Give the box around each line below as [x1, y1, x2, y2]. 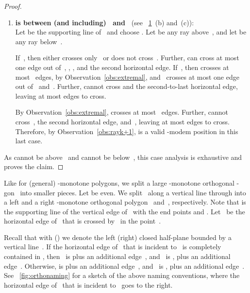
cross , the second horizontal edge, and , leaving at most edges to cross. [15, 116, 230, 126]
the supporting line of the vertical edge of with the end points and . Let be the [4, 206, 245, 216]
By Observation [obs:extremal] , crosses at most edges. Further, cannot [15, 107, 229, 117]
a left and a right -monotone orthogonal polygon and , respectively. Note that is [4, 197, 246, 207]
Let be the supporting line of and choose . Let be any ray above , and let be [15, 27, 247, 37]
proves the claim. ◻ [4, 161, 64, 172]
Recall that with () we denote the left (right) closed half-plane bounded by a [4, 232, 232, 242]
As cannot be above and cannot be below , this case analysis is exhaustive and [4, 152, 242, 162]
